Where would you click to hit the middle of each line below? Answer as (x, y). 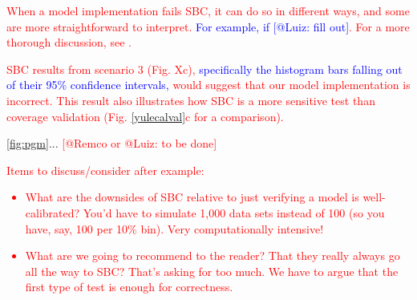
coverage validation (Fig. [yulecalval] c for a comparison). (145, 116)
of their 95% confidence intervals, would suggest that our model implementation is (208, 85)
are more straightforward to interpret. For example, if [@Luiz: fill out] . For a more (208, 26)
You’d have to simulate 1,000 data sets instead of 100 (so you (234, 212)
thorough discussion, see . (69, 42)
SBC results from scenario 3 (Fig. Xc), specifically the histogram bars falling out (204, 69)
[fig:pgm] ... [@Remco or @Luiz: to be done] (112, 143)
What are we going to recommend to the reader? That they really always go (213, 255)
